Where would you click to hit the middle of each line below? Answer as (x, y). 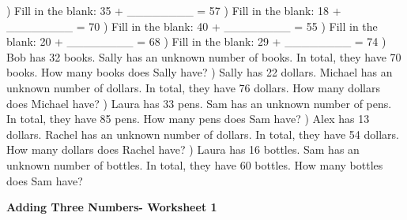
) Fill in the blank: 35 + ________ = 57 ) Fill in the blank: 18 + (174, 10)
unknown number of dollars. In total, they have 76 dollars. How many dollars (193, 87)
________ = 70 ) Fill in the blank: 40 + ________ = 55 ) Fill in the (192, 26)
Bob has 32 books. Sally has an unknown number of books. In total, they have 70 (204, 56)
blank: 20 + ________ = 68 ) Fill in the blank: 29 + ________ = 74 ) (196, 41)
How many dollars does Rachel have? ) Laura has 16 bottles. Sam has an (183, 149)
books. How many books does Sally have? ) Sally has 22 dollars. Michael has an (200, 72)
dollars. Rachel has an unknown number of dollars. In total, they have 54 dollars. (203, 134)
